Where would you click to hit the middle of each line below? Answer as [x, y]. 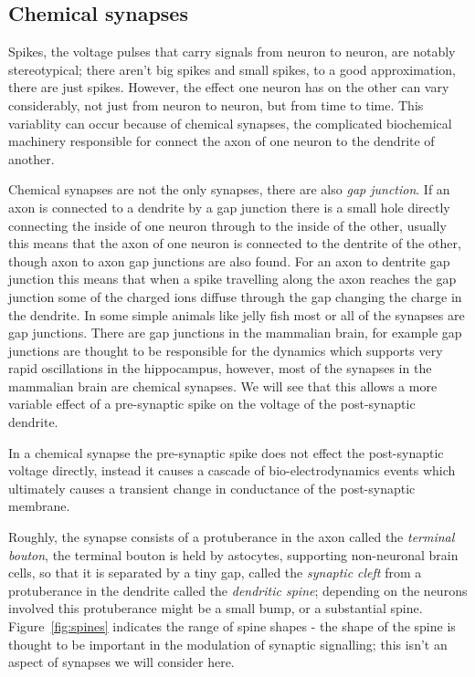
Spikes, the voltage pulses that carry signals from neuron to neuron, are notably [232, 52]
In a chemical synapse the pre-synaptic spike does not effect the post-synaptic [226, 452]
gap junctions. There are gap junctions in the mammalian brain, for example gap [235, 333]
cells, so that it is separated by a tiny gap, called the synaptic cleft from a [215, 573]
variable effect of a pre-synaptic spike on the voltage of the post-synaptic [212, 404]
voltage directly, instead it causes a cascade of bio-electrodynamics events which [232, 470]
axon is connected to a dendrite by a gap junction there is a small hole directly [229, 207]
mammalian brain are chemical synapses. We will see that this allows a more [223, 385]
